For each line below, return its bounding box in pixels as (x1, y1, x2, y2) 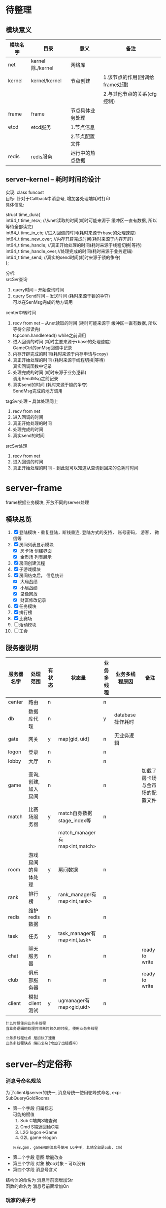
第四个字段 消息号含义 (12, 1167, 58, 1172)
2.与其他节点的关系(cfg (103, 91, 157, 97)
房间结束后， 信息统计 (19, 572, 64, 578)
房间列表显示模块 (19, 541, 54, 547)
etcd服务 (31, 124, 51, 131)
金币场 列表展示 (20, 554, 52, 560)
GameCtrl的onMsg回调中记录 (12, 345, 72, 351)
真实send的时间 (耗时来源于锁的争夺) (12, 382, 88, 388)
